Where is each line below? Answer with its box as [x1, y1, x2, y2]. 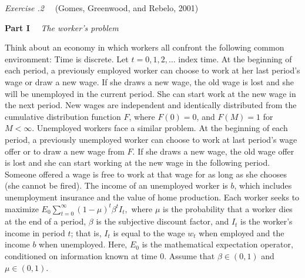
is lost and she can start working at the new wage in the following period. [5, 156, 270, 169]
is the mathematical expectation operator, [142, 238, 293, 250]
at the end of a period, [5, 215, 86, 227]
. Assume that [164, 250, 215, 262]
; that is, [71, 226, 102, 239]
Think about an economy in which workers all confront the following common [5, 41, 284, 53]
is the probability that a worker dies [163, 202, 293, 215]
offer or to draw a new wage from [5, 145, 125, 157]
